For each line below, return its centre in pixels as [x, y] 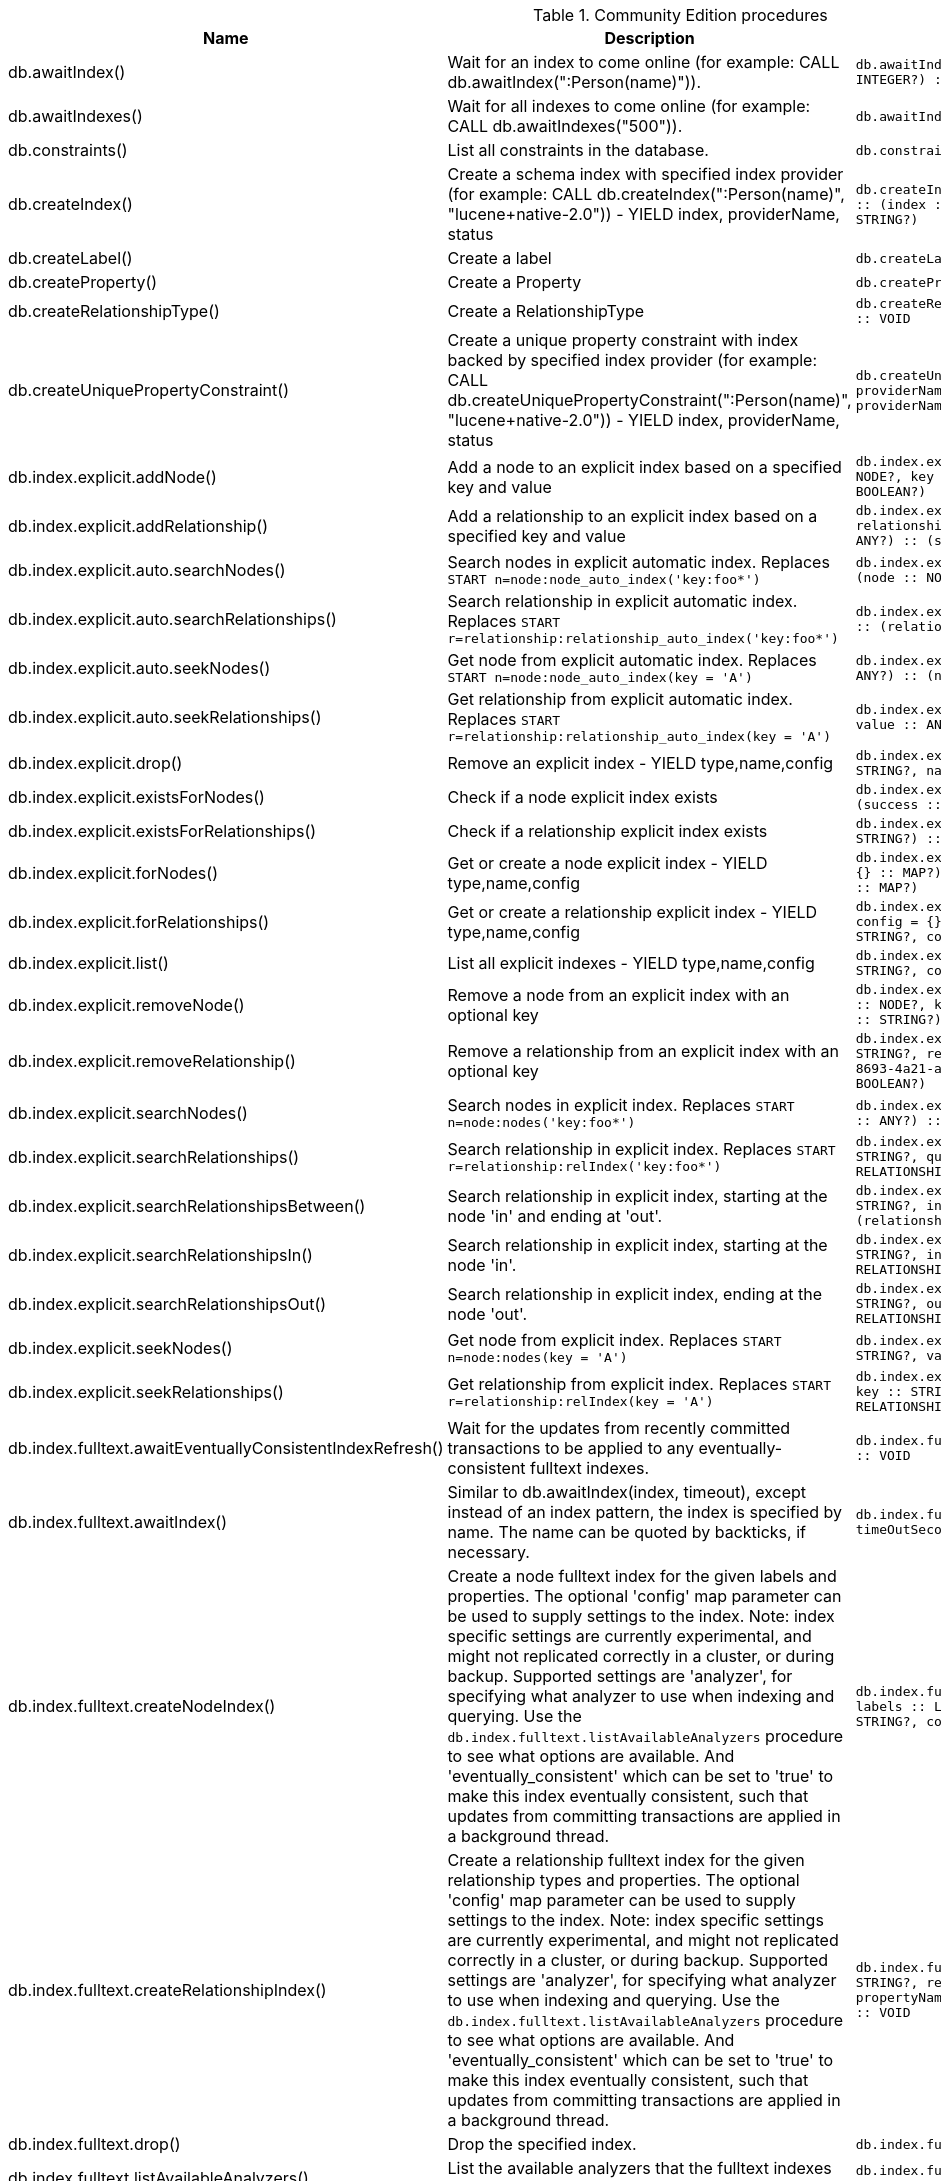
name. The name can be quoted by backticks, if [626, 1532]
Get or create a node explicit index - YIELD [607, 862]
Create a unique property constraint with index [623, 340]
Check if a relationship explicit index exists [607, 831]
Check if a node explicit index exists [582, 797]
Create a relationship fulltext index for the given [626, 1860]
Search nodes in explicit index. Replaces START [621, 1105]
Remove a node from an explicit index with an [618, 994]
